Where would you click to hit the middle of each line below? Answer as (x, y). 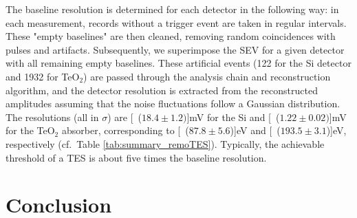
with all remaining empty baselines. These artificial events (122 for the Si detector (178, 63)
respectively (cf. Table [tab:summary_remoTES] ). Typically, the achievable (165, 143)
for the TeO (30, 130)
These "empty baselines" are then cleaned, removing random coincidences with (171, 36)
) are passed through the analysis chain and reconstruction (207, 76)
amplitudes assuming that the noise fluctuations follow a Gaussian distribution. (173, 103)
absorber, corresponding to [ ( (125, 130)
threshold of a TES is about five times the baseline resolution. (136, 157)
